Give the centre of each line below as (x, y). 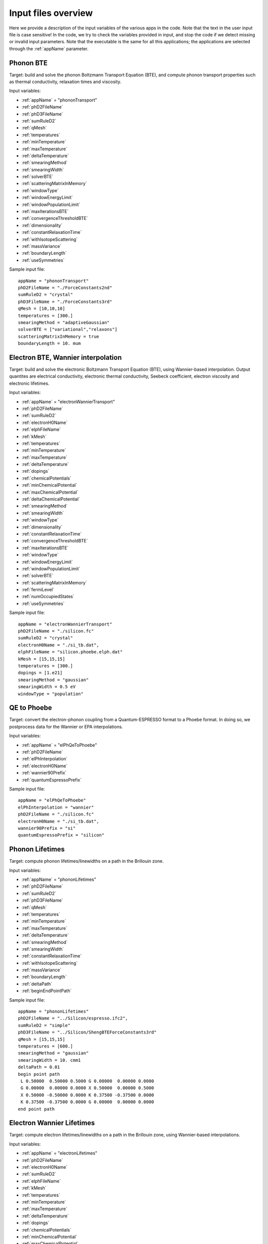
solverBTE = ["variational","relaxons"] (68, 329)
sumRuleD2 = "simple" (44, 1025)
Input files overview (51, 13)
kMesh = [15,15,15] (42, 659)
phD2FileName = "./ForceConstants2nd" (65, 288)
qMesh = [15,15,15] (42, 1039)
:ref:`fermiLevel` (38, 590)
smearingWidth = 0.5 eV (47, 687)
